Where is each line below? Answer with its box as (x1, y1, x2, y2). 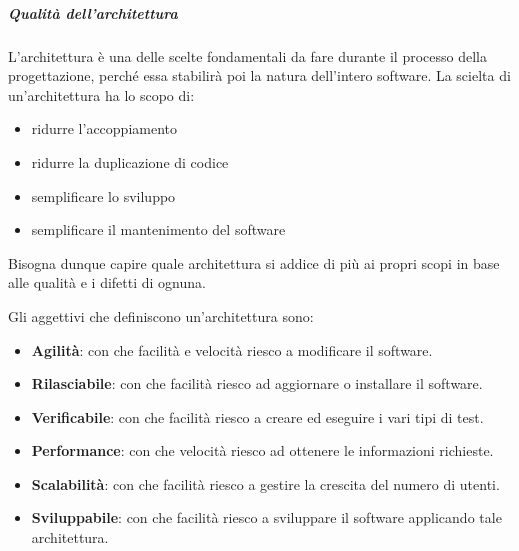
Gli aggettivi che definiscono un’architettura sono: (8, 305, 314, 326)
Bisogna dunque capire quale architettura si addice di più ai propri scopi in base (8, 252, 500, 273)
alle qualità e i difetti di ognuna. (8, 272, 206, 293)
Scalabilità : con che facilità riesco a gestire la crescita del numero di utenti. (31, 473, 500, 494)
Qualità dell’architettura (8, 2, 178, 23)
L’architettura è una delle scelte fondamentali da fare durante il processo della (8, 45, 487, 66)
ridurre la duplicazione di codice (31, 151, 229, 172)
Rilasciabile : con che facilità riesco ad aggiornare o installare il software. (31, 373, 483, 394)
